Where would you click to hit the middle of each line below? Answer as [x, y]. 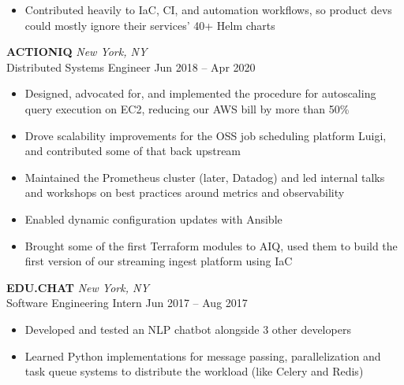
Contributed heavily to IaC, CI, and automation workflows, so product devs [208, 9]
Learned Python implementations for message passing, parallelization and [203, 355]
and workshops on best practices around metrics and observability [185, 192]
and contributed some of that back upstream [133, 151]
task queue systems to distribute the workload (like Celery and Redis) [194, 371]
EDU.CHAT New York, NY [78, 287]
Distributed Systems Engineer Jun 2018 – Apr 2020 [131, 67]
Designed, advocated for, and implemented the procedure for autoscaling [200, 93]
